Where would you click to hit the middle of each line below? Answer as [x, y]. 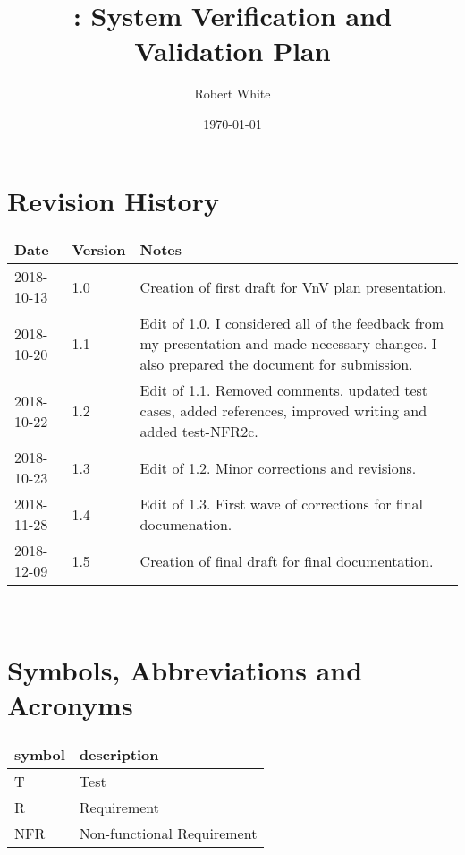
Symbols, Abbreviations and [185, 670]
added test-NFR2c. [199, 432]
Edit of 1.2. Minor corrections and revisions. [278, 467]
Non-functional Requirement [168, 834]
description [119, 755]
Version [99, 250]
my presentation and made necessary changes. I [288, 344]
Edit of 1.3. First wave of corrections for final [281, 504]
